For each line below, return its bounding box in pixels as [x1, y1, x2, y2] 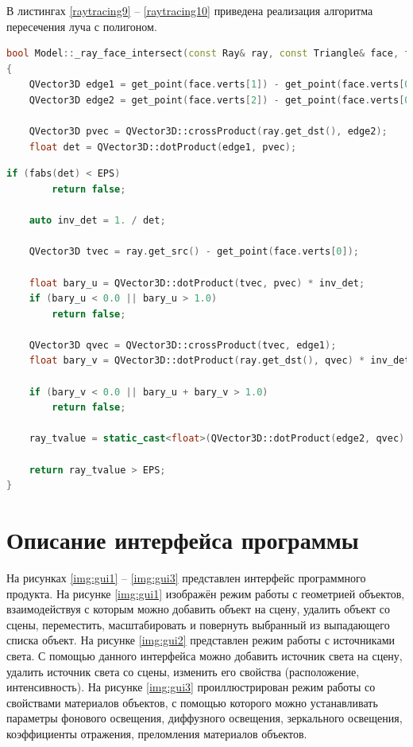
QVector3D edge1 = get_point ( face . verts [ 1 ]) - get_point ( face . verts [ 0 [29, 79, 411, 91]
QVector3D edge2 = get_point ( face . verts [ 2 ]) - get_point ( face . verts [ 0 [29, 94, 411, 106]
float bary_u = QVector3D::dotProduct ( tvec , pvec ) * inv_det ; [29, 277, 365, 289]
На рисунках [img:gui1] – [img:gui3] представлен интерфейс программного [6, 569, 366, 586]
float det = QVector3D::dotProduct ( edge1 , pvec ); [29, 141, 297, 153]
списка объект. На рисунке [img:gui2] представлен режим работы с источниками [6, 632, 396, 648]
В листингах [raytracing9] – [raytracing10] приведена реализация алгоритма [6, 2, 373, 18]
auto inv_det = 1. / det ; [29, 215, 166, 227]
